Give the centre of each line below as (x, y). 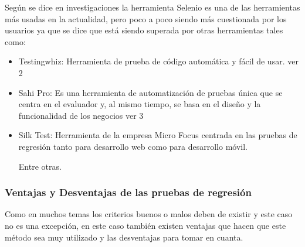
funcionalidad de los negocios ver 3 (81, 115)
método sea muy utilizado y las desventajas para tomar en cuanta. (124, 237)
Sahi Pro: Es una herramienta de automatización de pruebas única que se (150, 92)
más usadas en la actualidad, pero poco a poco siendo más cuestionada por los (146, 18)
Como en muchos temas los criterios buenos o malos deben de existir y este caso (149, 214)
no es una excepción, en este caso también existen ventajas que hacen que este (145, 225)
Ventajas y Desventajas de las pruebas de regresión (128, 192)
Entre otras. (40, 166)
